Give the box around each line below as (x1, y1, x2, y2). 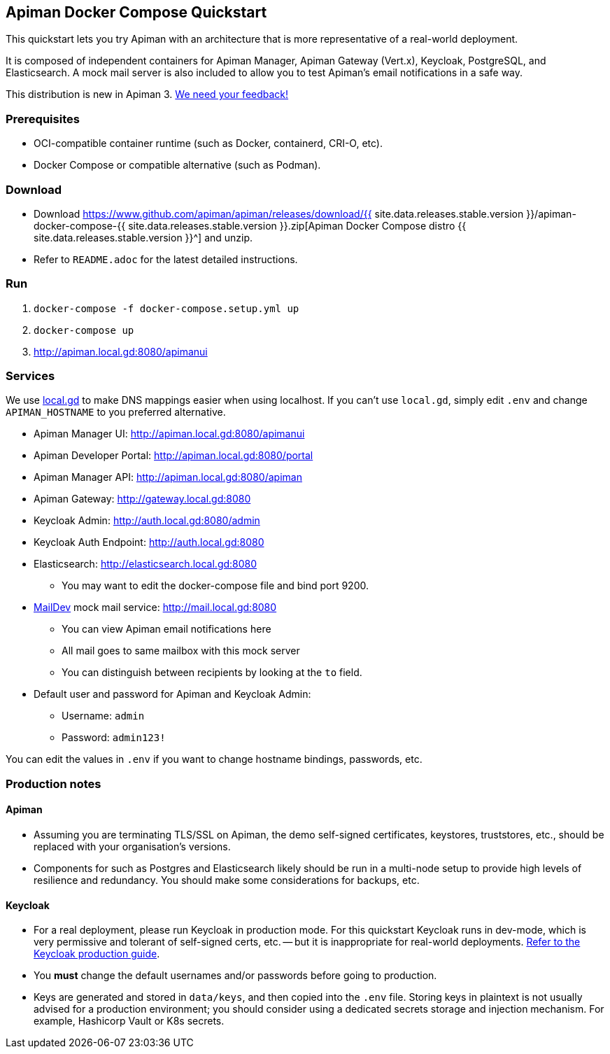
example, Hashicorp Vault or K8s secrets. (34, 1015, 225, 1027)
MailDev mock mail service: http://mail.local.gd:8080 (34, 601, 277, 614)
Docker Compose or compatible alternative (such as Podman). (34, 159, 321, 171)
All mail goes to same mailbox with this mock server (62, 645, 300, 657)
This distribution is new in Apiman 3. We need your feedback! (6, 88, 289, 101)
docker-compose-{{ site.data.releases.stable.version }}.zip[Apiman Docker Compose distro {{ (34, 219, 467, 232)
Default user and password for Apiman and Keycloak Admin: (34, 688, 311, 701)
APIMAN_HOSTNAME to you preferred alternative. (6, 406, 226, 419)
